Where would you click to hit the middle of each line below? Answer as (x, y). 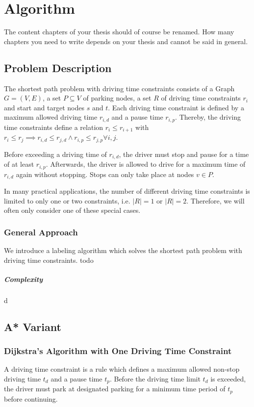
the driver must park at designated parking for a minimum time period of (115, 389)
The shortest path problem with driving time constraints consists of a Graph (119, 88)
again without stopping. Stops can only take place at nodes (105, 174)
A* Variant (33, 326)
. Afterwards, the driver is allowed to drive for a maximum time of (146, 164)
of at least (19, 164)
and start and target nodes (44, 107)
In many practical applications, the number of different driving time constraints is (127, 191)
